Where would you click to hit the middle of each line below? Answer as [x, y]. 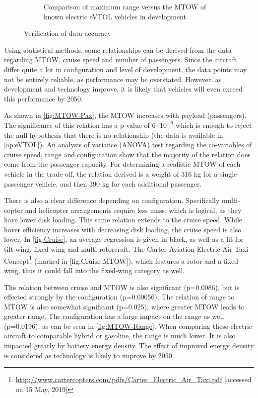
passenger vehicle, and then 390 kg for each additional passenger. [103, 183]
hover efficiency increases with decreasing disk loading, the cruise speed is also [123, 229]
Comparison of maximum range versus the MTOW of [125, 6]
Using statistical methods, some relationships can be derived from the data [118, 50]
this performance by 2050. [43, 98]
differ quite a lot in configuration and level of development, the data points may [126, 69]
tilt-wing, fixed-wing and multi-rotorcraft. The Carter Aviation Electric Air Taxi [126, 249]
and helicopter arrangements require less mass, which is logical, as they [133, 210]
